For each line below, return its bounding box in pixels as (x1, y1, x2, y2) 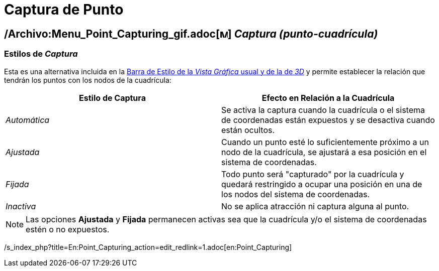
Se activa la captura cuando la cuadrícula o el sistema (221, 104, 425, 115)
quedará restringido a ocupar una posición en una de (221, 179, 422, 189)
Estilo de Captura (79, 92, 146, 103)
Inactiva (6, 201, 36, 211)
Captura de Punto (4, 1, 124, 18)
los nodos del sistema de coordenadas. (221, 189, 370, 199)
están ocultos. (221, 124, 275, 135)
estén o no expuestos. (26, 224, 110, 234)
